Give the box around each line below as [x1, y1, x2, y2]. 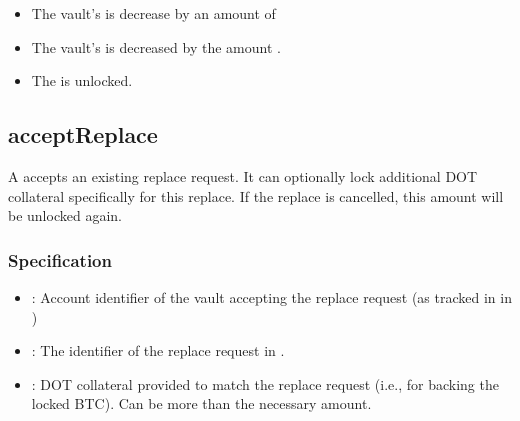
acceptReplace [8, 119, 158, 150]
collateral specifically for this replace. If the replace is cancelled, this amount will [8, 185, 504, 206]
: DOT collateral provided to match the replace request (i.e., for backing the [31, 373, 499, 394]
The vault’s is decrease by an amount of [31, 3, 276, 23]
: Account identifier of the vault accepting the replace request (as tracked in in [31, 286, 512, 307]
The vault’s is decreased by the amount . [31, 36, 281, 57]
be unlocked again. [8, 205, 122, 226]
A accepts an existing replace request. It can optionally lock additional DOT [8, 165, 478, 186]
